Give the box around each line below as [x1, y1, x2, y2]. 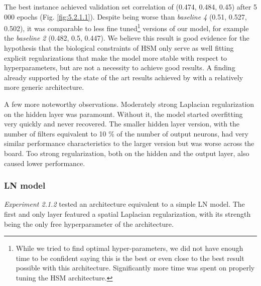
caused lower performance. [4, 158, 85, 168]
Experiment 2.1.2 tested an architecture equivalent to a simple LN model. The [4, 199, 245, 209]
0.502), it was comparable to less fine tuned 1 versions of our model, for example [4, 22, 249, 33]
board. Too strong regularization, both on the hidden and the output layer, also [4, 148, 249, 158]
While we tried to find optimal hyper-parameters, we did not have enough [16, 243, 243, 253]
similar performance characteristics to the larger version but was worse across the [4, 138, 254, 149]
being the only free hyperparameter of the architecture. [4, 218, 174, 229]
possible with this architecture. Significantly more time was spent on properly [16, 262, 255, 273]
